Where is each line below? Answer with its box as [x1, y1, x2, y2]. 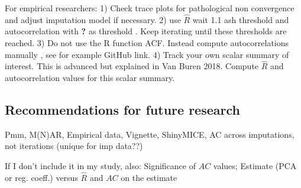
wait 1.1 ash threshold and [192, 13, 289, 25]
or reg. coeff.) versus [5, 171, 78, 183]
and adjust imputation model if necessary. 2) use [5, 13, 181, 25]
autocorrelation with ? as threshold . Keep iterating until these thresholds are [5, 25, 287, 37]
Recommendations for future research [5, 100, 240, 118]
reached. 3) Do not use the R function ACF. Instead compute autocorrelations [5, 37, 289, 48]
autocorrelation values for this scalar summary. [5, 72, 175, 83]
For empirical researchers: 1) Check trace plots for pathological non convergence [5, 2, 294, 14]
